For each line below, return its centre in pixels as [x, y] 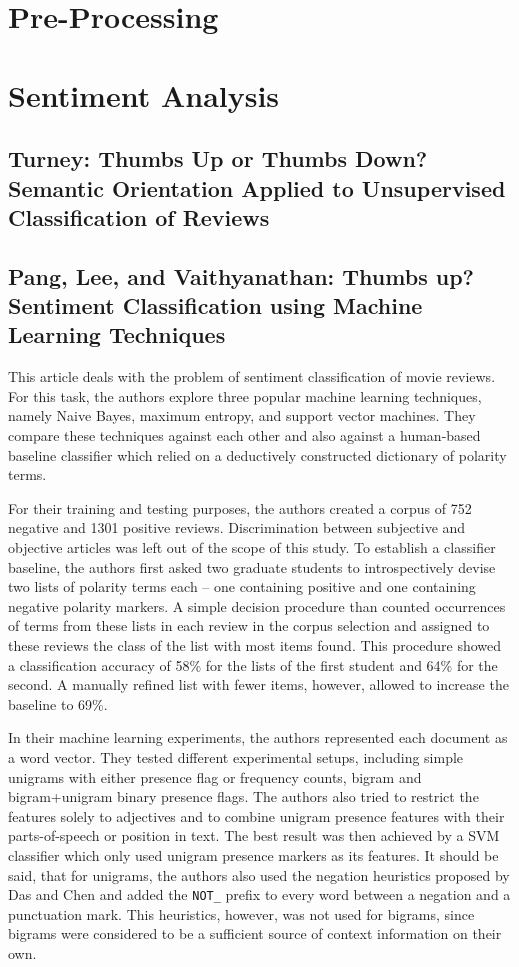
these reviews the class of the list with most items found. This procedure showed [255, 645]
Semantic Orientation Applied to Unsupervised [257, 187]
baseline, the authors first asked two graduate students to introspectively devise [252, 566]
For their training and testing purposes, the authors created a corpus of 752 [240, 507]
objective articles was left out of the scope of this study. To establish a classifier [252, 547]
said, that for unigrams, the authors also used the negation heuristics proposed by [259, 874]
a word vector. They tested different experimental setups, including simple [236, 756]
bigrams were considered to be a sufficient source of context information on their [255, 933]
